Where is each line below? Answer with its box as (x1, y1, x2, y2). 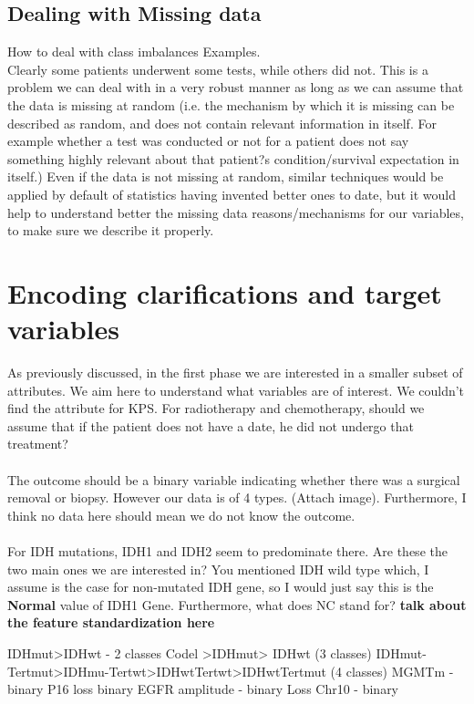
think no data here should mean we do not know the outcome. (7, 505, 355, 524)
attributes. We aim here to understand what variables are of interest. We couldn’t (7, 380, 465, 399)
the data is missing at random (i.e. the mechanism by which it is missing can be (7, 95, 455, 114)
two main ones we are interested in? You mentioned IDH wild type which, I (7, 559, 429, 578)
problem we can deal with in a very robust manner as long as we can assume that (7, 78, 464, 97)
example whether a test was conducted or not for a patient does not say (7, 131, 409, 150)
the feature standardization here (7, 613, 215, 632)
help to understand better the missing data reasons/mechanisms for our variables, (7, 202, 464, 222)
